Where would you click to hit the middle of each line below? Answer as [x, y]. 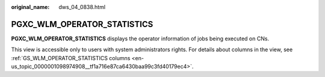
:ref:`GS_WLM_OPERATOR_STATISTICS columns [71, 58]
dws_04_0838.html [82, 7]
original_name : [30, 7]
